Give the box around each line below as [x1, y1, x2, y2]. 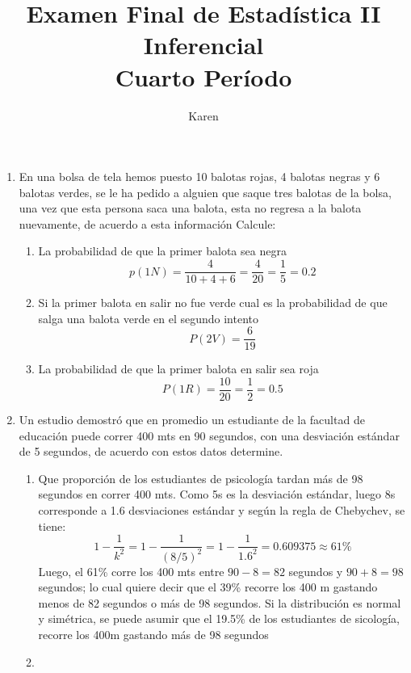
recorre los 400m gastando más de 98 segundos [38, 625, 269, 642]
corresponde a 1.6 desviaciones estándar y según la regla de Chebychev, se [38, 502, 405, 518]
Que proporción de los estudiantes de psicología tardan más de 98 [38, 469, 363, 486]
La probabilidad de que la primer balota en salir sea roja [38, 360, 319, 377]
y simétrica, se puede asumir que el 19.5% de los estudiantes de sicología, [38, 610, 400, 627]
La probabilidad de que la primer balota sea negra [38, 242, 287, 259]
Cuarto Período [115, 60, 292, 93]
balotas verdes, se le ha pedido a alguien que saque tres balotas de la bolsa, [19, 183, 392, 200]
